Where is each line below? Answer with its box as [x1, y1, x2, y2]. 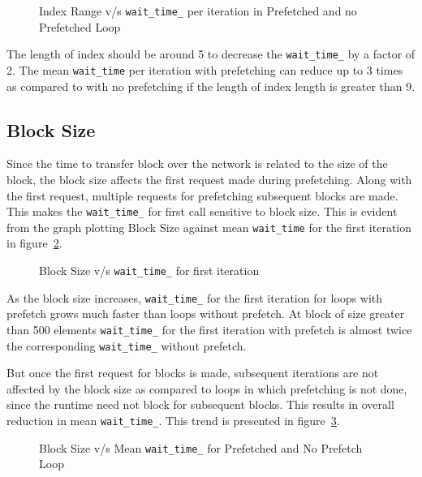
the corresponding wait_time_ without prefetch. [6, 337, 247, 354]
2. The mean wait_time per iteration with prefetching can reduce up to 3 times [6, 61, 403, 78]
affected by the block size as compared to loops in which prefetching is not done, [6, 380, 407, 397]
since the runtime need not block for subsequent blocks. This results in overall [6, 396, 394, 413]
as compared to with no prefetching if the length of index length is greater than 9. [6, 77, 416, 94]
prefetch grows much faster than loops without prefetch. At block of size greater [6, 305, 405, 322]
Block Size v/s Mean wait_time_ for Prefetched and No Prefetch [39, 439, 363, 456]
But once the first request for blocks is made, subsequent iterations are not [6, 364, 379, 381]
